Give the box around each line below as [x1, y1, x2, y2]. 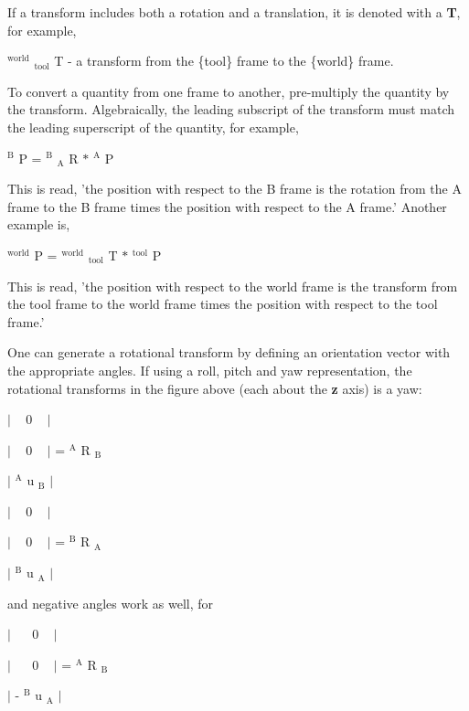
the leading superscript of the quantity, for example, [7, 117, 299, 136]
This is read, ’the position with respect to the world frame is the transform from [7, 276, 458, 295]
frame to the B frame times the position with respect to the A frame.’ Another [7, 196, 447, 216]
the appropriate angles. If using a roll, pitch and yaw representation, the [7, 360, 412, 379]
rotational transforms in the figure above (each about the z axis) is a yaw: [7, 378, 422, 398]
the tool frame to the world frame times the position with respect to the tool [7, 294, 438, 313]
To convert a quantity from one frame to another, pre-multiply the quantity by [7, 81, 450, 101]
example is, [7, 215, 70, 234]
